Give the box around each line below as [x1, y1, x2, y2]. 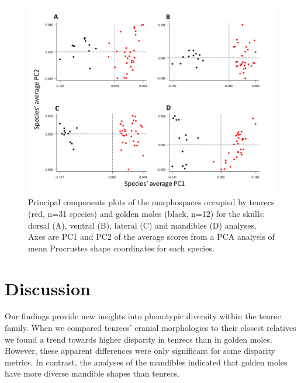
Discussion [5, 276, 91, 300]
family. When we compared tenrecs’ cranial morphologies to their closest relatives [5, 322, 296, 334]
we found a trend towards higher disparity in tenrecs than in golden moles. [5, 333, 272, 345]
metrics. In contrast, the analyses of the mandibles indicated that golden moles [5, 356, 288, 368]
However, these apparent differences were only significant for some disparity [5, 344, 275, 357]
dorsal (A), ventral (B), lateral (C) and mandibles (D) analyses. [28, 219, 257, 231]
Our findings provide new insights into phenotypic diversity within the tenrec [5, 310, 281, 322]
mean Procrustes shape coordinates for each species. [28, 241, 214, 254]
